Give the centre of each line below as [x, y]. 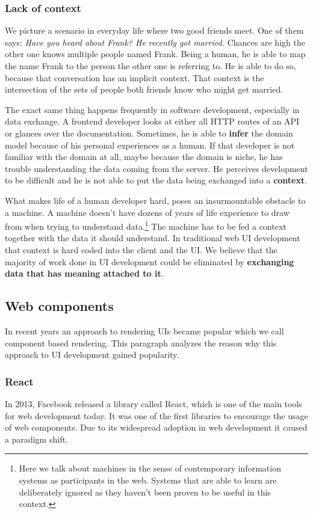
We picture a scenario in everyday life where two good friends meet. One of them [154, 30]
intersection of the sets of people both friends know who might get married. [144, 89]
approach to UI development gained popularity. [92, 355]
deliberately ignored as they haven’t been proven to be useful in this [145, 492]
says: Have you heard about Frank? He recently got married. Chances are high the [155, 42]
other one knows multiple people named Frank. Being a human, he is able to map [155, 54]
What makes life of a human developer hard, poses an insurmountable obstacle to [155, 200]
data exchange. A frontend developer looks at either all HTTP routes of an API [152, 121]
